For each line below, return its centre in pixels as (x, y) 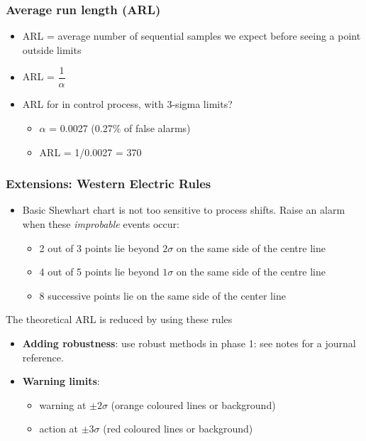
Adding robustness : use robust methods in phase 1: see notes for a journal (189, 343)
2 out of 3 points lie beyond (99, 247)
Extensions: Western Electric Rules (109, 184)
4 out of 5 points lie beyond (99, 272)
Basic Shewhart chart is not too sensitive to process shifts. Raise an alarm (184, 210)
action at (59, 429)
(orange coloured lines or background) (193, 404)
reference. (43, 357)
